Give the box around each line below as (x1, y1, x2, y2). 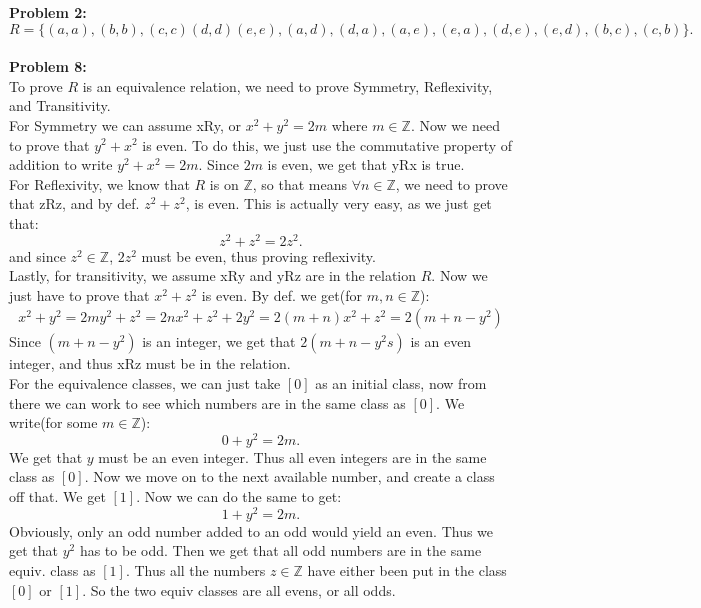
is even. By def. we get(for (201, 284, 362, 305)
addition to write (9, 154, 113, 175)
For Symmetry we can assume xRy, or (9, 114, 242, 135)
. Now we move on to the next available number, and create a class (84, 466, 495, 487)
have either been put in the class (307, 559, 507, 580)
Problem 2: (9, 2, 87, 22)
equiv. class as (9, 559, 96, 580)
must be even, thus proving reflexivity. (141, 245, 376, 266)
